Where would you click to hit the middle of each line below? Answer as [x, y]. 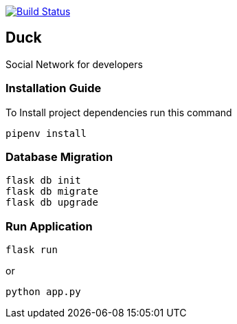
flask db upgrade [52, 203]
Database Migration [59, 156]
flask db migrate [52, 192]
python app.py [43, 292]
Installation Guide [54, 88]
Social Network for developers [74, 64]
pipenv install [46, 133]
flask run [32, 250]
